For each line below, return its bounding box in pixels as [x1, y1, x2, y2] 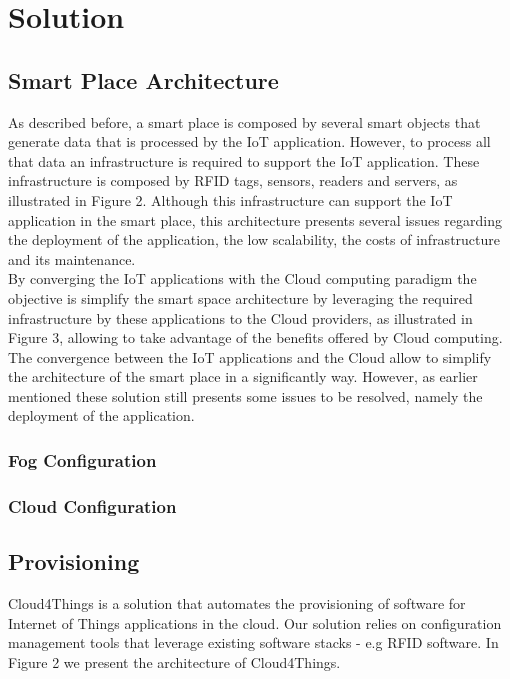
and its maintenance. [8, 248, 136, 269]
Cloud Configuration [8, 493, 177, 518]
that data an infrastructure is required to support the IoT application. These [8, 150, 480, 171]
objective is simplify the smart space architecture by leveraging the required [8, 287, 473, 308]
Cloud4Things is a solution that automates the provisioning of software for [8, 592, 466, 613]
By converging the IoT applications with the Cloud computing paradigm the [8, 268, 477, 289]
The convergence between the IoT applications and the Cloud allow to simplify [8, 346, 492, 367]
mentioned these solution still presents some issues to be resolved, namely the [8, 385, 483, 406]
